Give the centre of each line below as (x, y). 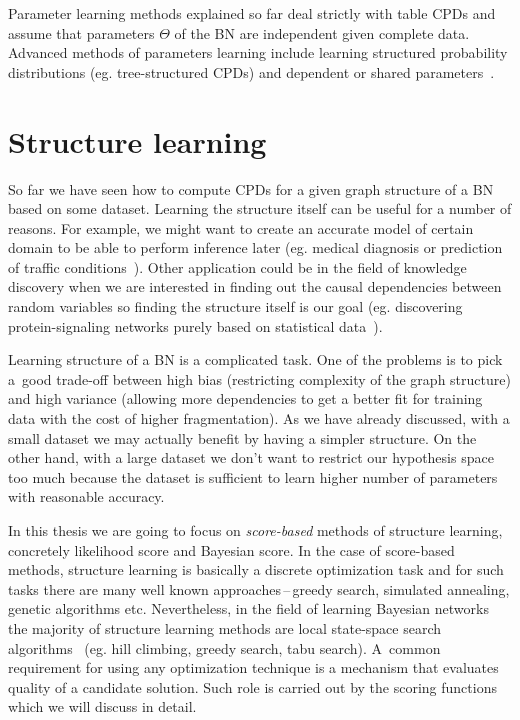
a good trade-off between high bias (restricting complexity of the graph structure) (259, 378)
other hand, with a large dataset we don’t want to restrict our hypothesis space (251, 457)
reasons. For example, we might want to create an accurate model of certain (241, 227)
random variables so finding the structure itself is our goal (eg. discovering (235, 306)
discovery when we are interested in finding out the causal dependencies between (255, 286)
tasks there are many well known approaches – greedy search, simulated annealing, (259, 588)
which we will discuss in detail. (102, 706)
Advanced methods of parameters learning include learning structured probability (258, 52)
